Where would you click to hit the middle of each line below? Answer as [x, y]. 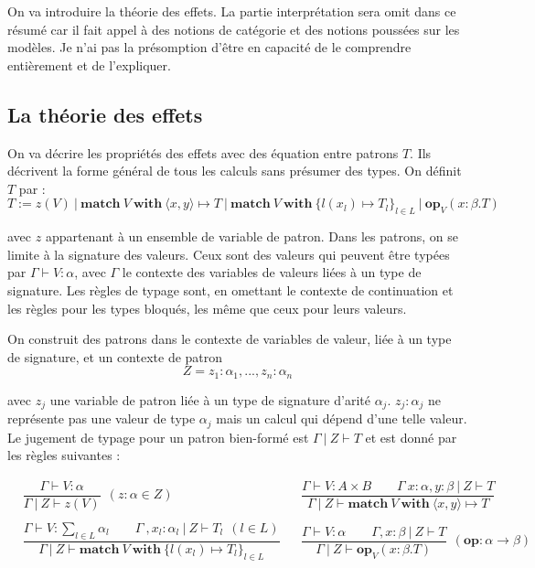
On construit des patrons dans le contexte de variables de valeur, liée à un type [230, 339]
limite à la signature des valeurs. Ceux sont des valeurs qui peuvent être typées [229, 254]
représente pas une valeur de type [102, 418]
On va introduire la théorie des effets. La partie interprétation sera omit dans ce [232, 11]
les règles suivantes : [64, 455]
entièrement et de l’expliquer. [89, 64]
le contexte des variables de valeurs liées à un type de [272, 272]
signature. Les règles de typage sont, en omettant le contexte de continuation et [230, 289]
